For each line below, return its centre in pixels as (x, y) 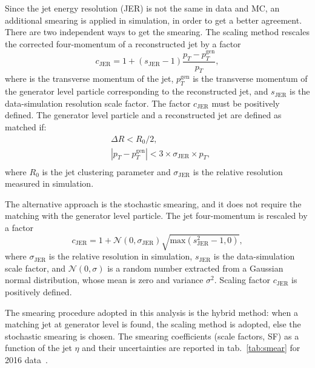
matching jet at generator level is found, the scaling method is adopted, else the (153, 324)
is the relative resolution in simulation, (121, 256)
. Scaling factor (242, 280)
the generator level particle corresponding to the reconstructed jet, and (137, 91)
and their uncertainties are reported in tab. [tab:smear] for (191, 348)
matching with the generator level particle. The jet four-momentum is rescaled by (156, 216)
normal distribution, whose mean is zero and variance (104, 280)
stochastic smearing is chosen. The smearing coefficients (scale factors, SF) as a (152, 336)
